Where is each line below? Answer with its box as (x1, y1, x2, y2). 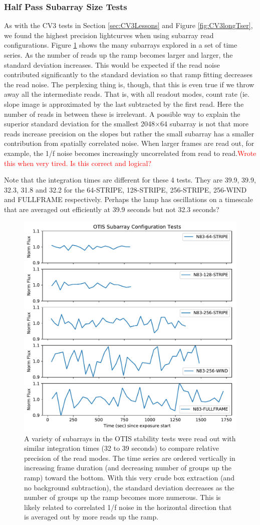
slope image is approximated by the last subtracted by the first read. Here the (4, 98, 244, 109)
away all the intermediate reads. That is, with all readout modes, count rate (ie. (4, 89, 249, 99)
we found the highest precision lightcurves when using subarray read (4, 30, 214, 40)
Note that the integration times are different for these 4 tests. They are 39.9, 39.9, (4, 174, 256, 185)
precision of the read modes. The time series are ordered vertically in (24, 452, 235, 463)
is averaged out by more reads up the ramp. (24, 511, 159, 522)
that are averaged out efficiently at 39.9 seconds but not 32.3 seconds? (4, 204, 219, 214)
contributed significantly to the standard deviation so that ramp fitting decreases (4, 69, 253, 80)
